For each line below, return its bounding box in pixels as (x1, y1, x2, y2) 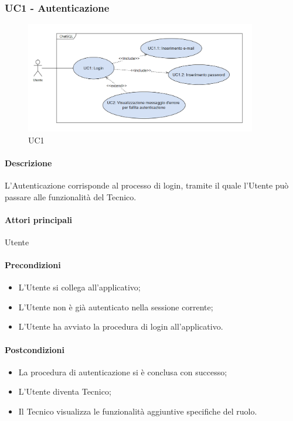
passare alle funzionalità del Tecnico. (5, 190, 137, 203)
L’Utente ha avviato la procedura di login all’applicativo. (18, 320, 223, 333)
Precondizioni (5, 259, 61, 271)
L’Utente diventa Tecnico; (18, 385, 111, 398)
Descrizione (5, 156, 52, 169)
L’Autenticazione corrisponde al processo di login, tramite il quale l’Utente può (5, 179, 289, 191)
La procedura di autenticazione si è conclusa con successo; (18, 365, 227, 378)
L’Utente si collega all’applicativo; (18, 281, 141, 293)
